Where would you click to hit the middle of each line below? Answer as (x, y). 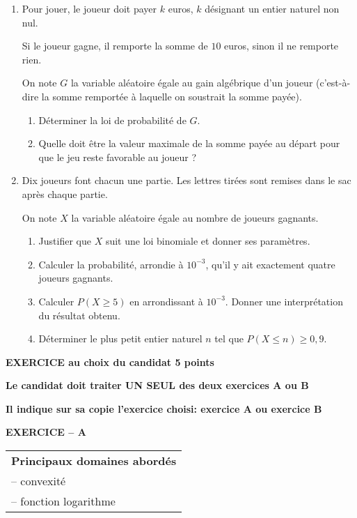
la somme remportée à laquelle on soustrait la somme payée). (172, 96)
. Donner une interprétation (284, 301)
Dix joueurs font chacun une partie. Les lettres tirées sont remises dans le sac (187, 180)
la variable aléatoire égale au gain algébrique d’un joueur (192, 83)
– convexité (39, 481)
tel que (229, 338)
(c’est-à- (333, 83)
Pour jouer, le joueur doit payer (89, 8)
